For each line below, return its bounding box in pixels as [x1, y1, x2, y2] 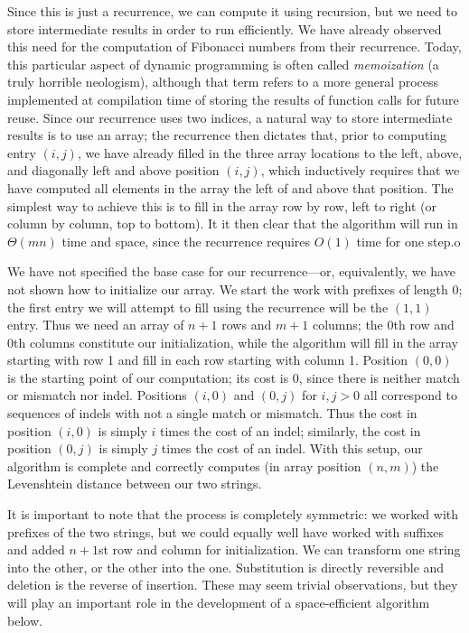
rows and [221, 315, 272, 334]
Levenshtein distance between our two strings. [7, 474, 262, 493]
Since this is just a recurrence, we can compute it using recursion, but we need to [7, 2, 457, 20]
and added [7, 540, 65, 559]
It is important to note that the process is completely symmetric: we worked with [7, 505, 459, 524]
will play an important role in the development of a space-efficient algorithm [7, 593, 430, 611]
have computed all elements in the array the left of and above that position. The [7, 178, 454, 197]
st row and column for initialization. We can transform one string [98, 540, 461, 559]
